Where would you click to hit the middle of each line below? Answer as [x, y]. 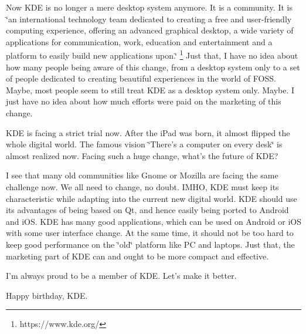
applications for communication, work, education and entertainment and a [139, 41]
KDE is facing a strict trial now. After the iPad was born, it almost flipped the [148, 132]
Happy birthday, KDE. [47, 295]
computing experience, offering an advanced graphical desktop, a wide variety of [150, 30]
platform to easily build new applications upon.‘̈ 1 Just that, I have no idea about [152, 55]
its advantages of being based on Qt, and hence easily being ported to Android [147, 210]
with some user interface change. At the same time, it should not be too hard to [150, 233]
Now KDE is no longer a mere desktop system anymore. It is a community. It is [149, 7]
